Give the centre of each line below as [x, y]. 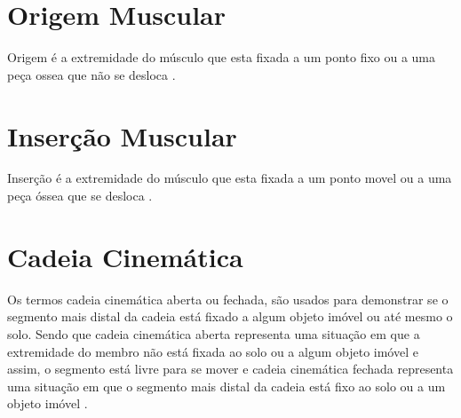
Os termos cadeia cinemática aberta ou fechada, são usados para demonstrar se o [228, 299]
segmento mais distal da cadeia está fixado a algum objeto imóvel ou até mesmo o [230, 316]
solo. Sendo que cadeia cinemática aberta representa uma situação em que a [214, 333]
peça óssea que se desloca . [80, 196]
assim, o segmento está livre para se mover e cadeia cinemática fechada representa [230, 369]
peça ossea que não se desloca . [91, 74]
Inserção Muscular [122, 135]
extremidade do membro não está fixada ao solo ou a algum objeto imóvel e [213, 351]
